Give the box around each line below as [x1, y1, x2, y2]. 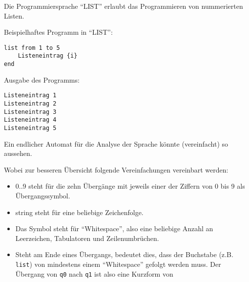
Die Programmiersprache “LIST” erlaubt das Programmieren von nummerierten [4, 1, 243, 11]
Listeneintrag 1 [4, 92, 57, 99]
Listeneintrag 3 [4, 108, 57, 115]
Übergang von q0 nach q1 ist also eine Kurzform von [15, 268, 173, 279]
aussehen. [4, 148, 32, 158]
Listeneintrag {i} [18, 52, 78, 60]
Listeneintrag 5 [4, 124, 57, 131]
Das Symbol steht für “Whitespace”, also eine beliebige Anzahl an [15, 223, 213, 234]
